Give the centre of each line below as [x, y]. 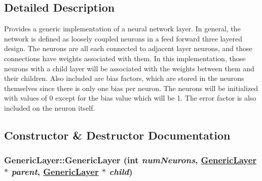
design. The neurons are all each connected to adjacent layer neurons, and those [128, 48]
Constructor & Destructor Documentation [117, 135]
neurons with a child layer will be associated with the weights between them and [129, 68]
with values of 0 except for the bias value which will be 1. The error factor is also [130, 98]
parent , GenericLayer [55, 172]
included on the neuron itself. [50, 107]
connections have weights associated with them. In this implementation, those [125, 58]
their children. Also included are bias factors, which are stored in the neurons [124, 78]
